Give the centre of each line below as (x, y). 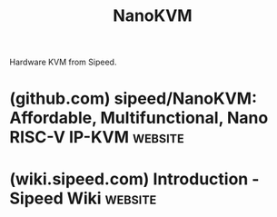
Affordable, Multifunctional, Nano (139, 118)
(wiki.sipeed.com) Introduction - (134, 179)
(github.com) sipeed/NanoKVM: (133, 99)
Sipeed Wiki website (83, 198)
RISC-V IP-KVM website (97, 138)
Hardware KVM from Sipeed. (63, 62)
